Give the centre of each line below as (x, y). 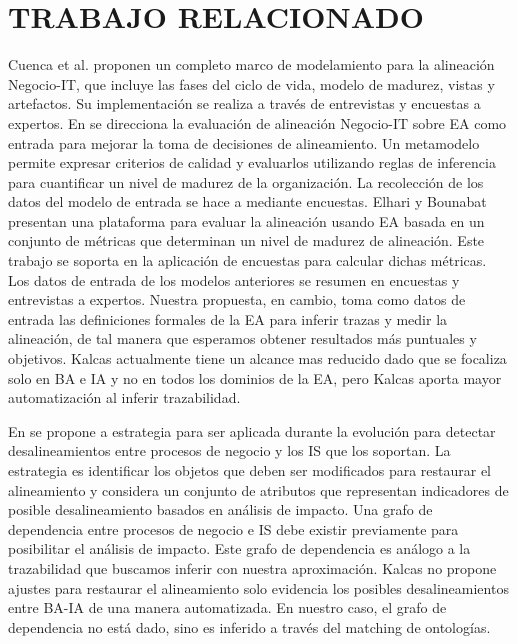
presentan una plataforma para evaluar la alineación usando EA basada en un (246, 220)
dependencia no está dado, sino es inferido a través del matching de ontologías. (249, 626)
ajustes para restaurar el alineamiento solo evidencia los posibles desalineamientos (258, 587)
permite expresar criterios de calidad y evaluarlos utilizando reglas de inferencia (252, 162)
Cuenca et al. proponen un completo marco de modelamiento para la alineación (251, 64)
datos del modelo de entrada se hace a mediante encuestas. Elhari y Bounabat (247, 201)
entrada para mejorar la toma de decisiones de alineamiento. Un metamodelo (244, 142)
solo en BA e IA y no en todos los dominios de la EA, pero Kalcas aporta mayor (255, 377)
